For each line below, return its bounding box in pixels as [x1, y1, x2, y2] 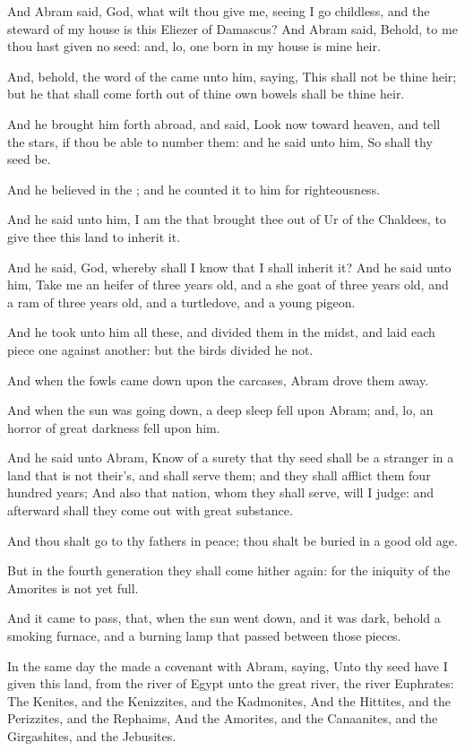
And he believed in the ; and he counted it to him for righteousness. [7, 179, 381, 198]
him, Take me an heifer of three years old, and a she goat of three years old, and [7, 275, 449, 294]
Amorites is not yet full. [7, 578, 139, 597]
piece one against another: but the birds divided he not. [7, 340, 314, 358]
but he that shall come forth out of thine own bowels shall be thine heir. [7, 84, 405, 103]
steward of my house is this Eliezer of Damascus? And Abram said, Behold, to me [7, 19, 458, 38]
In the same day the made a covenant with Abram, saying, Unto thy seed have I [7, 656, 448, 675]
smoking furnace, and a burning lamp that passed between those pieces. [7, 626, 401, 645]
